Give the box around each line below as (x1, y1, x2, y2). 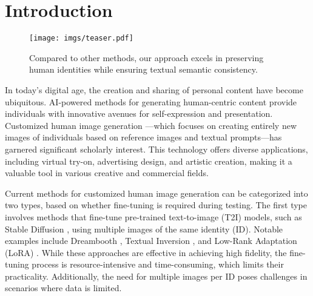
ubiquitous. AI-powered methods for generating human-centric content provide (5, 95, 297, 108)
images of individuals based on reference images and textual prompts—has (5, 131, 282, 143)
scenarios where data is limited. (5, 281, 122, 294)
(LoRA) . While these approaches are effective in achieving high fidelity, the (5, 246, 287, 258)
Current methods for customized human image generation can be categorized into (5, 186, 308, 199)
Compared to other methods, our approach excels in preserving (29, 51, 264, 64)
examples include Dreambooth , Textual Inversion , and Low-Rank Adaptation (5, 234, 297, 247)
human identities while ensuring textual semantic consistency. (29, 63, 258, 76)
